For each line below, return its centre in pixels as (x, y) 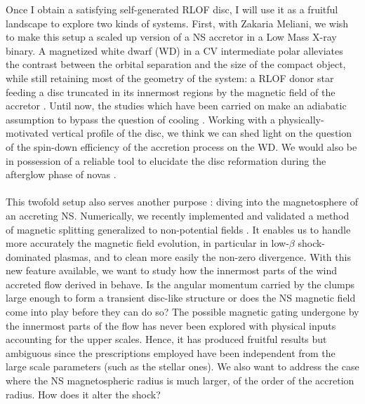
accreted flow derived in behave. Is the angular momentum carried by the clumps (180, 284)
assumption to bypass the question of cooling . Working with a (140, 119)
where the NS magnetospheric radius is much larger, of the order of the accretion (180, 381)
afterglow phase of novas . (61, 174)
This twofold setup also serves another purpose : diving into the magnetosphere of (182, 202)
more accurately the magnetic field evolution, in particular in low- (147, 243)
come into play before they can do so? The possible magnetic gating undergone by (182, 312)
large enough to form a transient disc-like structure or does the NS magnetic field (181, 298)
